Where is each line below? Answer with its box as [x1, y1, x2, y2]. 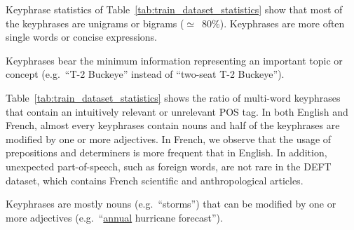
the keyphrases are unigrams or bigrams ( [6, 15, 184, 30]
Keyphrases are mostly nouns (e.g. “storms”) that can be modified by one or [6, 196, 336, 211]
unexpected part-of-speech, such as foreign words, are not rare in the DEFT [6, 158, 332, 173]
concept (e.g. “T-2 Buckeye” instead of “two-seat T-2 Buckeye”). [6, 67, 285, 81]
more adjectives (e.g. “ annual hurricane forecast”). [6, 210, 223, 224]
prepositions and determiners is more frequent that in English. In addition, [6, 145, 327, 160]
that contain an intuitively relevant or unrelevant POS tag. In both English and [6, 104, 348, 119]
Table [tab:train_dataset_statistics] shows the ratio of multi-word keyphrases [6, 90, 341, 104]
